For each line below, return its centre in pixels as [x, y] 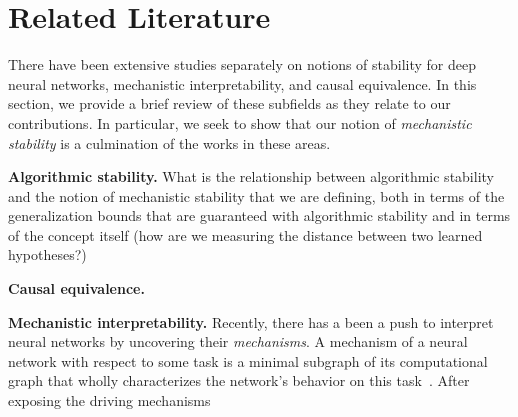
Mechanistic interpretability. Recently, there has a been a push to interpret [251, 321]
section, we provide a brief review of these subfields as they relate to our [229, 103]
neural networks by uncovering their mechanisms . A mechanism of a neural [238, 341]
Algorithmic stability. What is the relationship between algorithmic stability [251, 176]
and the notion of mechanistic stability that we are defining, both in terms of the [256, 195]
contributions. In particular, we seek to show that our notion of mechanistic [240, 122]
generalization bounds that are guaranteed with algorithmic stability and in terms [259, 215]
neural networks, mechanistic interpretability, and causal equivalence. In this [242, 83]
